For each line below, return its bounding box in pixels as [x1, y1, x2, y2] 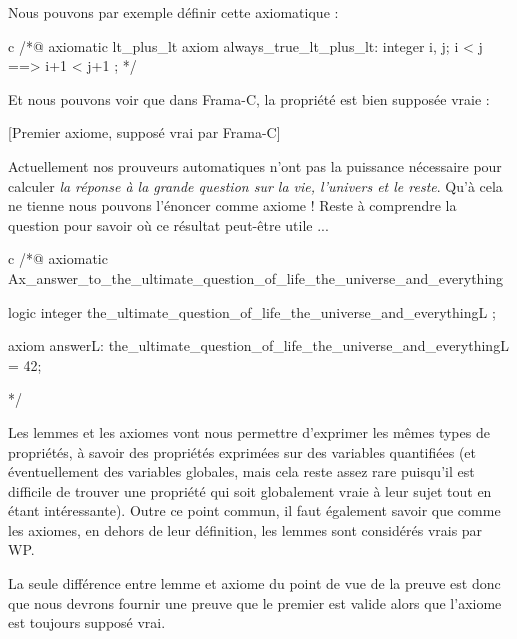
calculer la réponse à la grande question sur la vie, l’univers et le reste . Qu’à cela [8, 175, 503, 196]
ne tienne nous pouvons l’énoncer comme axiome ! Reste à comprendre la [8, 195, 457, 216]
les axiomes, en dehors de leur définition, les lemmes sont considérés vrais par [8, 519, 483, 540]
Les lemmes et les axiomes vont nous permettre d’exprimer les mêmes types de [8, 421, 490, 442]
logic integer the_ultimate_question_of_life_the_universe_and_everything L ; [8, 301, 496, 322]
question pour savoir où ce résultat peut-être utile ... [8, 214, 329, 235]
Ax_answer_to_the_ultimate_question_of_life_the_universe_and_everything [8, 267, 504, 288]
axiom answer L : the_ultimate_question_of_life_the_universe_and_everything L [8, 335, 509, 356]
